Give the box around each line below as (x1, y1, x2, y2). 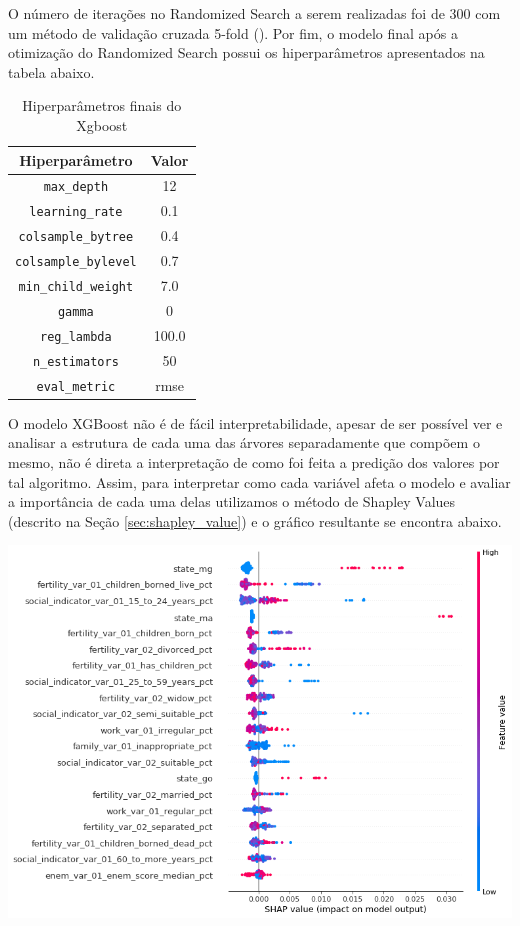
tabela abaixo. (8, 61, 95, 82)
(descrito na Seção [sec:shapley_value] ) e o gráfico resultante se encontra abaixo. (8, 510, 502, 531)
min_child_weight (18, 280, 134, 295)
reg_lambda (40, 329, 112, 344)
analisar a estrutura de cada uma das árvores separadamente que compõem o (8, 432, 480, 453)
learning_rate (29, 205, 123, 220)
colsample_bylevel (15, 255, 137, 270)
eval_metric (36, 379, 116, 394)
